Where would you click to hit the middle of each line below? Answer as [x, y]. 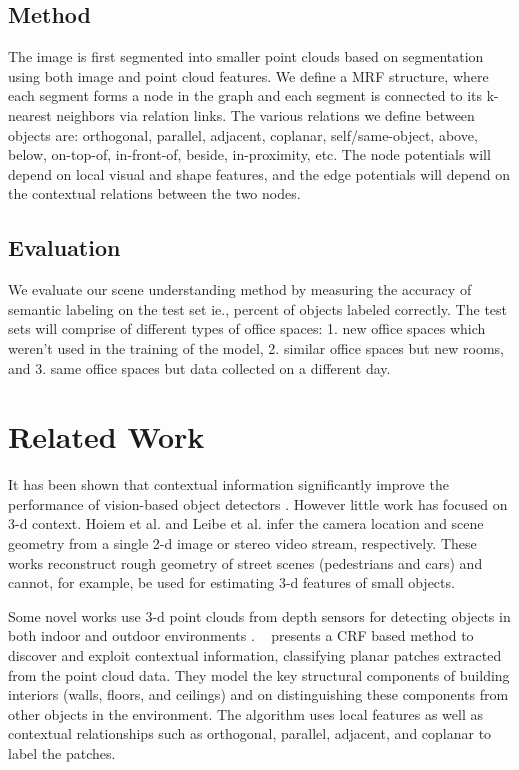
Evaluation [64, 247]
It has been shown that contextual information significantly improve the [228, 484]
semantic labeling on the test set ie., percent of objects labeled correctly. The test [257, 308]
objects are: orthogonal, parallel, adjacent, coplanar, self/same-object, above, [243, 134]
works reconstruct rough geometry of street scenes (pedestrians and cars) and [245, 562]
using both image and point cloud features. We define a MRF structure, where [248, 75]
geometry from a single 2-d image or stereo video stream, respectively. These [242, 543]
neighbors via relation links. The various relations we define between [265, 114]
